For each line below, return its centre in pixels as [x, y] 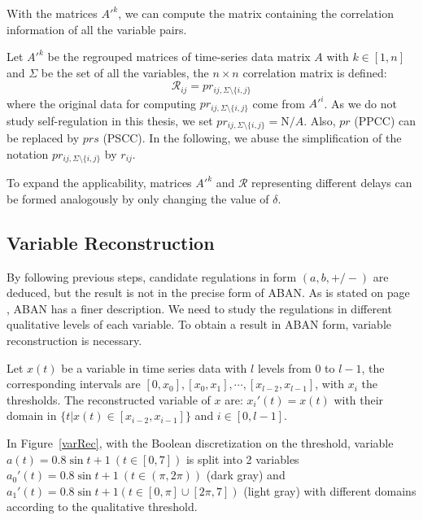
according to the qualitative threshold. [102, 507]
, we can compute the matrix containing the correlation [256, 13]
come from [279, 103]
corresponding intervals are [74, 384]
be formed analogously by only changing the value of [138, 198]
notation [28, 153]
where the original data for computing [102, 103]
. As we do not [360, 103]
